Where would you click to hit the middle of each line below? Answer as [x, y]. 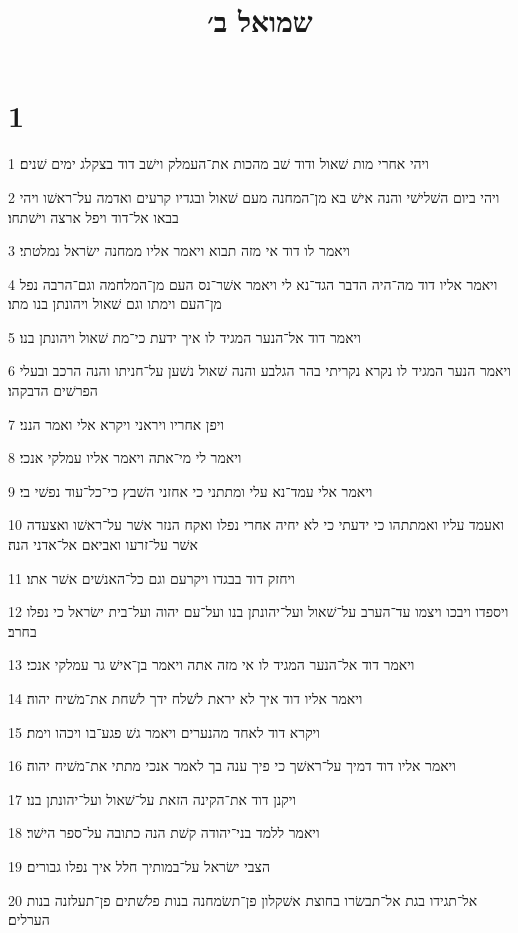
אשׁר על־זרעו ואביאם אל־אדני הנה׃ [103, 544]
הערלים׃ [29, 919]
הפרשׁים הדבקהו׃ [53, 390]
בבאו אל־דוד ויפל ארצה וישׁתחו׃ [93, 216]
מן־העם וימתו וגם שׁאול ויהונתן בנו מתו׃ [115, 303]
